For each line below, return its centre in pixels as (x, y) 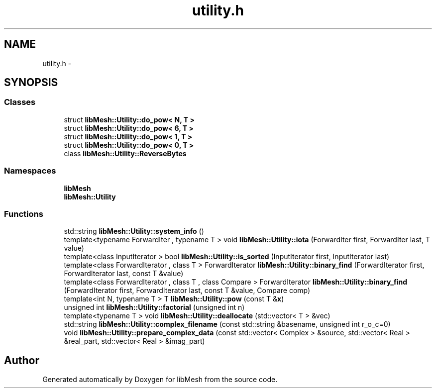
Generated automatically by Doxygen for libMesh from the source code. (160, 380)
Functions (24, 214)
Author (22, 360)
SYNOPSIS (31, 83)
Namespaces (30, 171)
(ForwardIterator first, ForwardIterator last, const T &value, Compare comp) (187, 291)
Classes (20, 102)
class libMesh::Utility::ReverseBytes (125, 153)
